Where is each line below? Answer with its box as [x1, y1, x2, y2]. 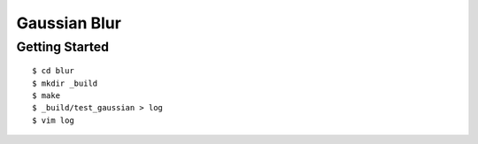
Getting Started [16, 39, 110, 55]
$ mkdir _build [32, 78, 98, 88]
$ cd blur [32, 66, 74, 76]
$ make [32, 90, 61, 101]
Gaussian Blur [16, 13, 121, 33]
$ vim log [32, 115, 74, 125]
